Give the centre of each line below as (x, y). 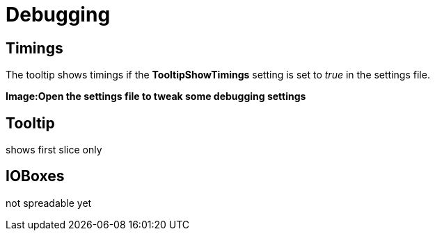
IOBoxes (35, 176)
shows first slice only (54, 150)
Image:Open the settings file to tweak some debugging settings (156, 96)
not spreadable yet (49, 203)
